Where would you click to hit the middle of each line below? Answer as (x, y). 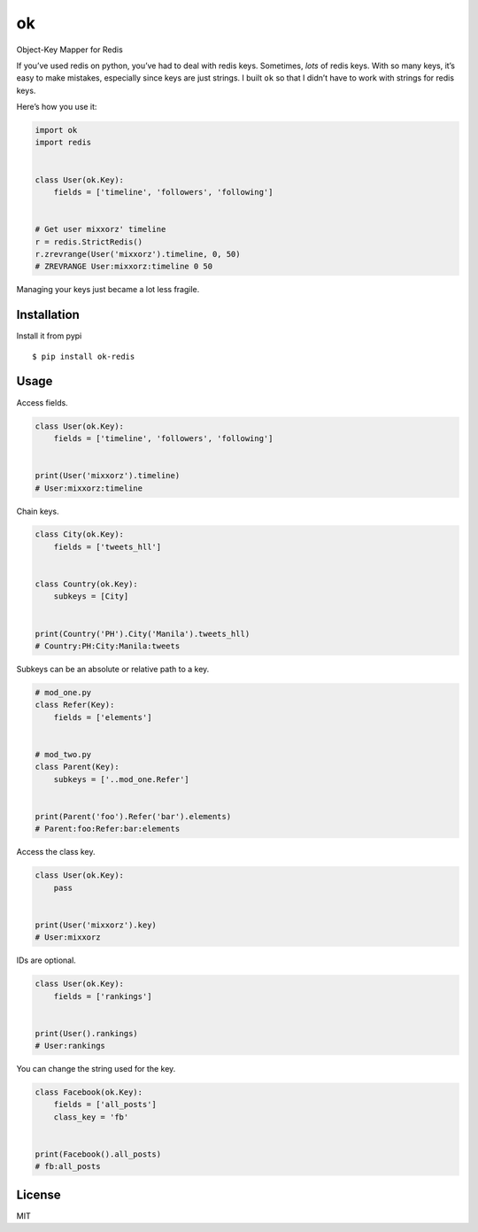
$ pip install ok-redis (84, 356)
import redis (63, 143)
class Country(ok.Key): (87, 584)
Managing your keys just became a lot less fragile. (108, 290)
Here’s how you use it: (57, 107)
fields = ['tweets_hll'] (108, 546)
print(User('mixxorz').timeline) (108, 476)
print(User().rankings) (87, 1033)
